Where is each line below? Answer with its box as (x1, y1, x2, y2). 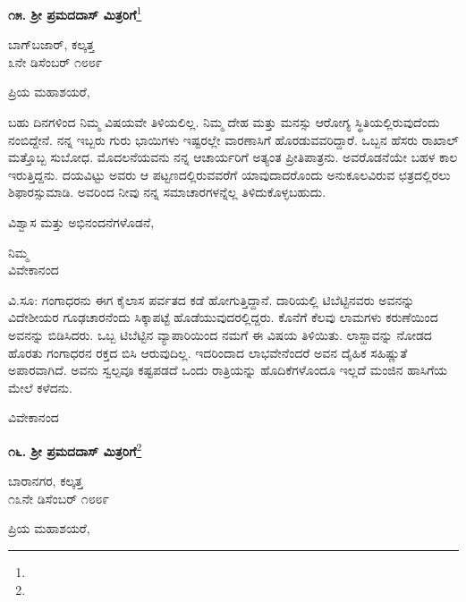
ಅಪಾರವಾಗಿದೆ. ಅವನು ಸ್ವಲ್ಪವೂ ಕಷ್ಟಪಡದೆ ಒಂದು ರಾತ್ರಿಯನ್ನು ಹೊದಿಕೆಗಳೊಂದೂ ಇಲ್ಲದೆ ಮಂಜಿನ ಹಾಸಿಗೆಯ (8, 360, 447, 379)
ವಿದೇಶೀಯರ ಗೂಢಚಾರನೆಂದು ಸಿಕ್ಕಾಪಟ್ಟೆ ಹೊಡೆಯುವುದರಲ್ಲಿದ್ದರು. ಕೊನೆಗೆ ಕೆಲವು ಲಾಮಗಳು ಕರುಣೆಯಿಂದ (8, 308, 438, 326)
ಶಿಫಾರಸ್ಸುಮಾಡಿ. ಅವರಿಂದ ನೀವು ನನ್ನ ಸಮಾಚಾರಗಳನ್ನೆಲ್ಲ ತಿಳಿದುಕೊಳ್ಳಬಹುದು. (8, 182, 326, 201)
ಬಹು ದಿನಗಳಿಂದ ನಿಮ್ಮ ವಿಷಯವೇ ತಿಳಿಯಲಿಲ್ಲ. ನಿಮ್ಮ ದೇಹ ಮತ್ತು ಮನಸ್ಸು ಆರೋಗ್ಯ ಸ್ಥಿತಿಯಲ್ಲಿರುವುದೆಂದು (8, 113, 440, 131)
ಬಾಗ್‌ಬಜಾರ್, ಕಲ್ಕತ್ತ (8, 35, 95, 54)
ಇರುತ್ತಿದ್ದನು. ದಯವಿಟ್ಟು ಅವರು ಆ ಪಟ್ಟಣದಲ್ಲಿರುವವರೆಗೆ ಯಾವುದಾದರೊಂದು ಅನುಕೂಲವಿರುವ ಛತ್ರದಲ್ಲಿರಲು (8, 165, 451, 183)
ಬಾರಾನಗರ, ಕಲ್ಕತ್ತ (8, 471, 83, 490)
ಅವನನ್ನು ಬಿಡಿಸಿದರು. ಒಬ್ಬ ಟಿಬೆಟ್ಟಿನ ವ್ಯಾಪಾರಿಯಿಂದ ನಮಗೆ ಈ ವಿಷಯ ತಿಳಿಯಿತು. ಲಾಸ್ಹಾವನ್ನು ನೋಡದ (8, 325, 432, 343)
